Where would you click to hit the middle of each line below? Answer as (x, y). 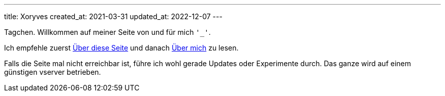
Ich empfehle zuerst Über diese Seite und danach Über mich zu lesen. (121, 48)
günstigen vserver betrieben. (53, 72)
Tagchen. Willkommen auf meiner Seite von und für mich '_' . (107, 32)
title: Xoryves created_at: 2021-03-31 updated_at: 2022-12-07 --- (113, 16)
